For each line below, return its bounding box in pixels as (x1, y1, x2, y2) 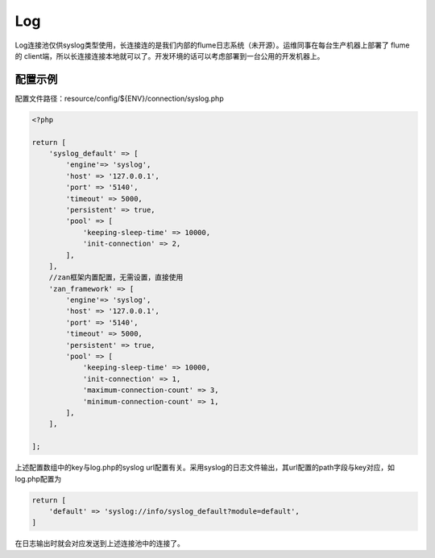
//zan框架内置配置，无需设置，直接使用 (48, 273, 184, 282)
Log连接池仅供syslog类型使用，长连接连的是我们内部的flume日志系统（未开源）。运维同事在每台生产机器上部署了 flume (14, 40, 410, 50)
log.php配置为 (14, 473, 62, 483)
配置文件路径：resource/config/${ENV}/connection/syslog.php (14, 93, 225, 103)
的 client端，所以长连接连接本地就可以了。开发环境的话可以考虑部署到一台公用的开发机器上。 (14, 51, 325, 60)
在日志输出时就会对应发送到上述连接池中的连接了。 (14, 539, 184, 548)
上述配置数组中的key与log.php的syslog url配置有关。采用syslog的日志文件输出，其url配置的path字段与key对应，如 (14, 463, 395, 473)
